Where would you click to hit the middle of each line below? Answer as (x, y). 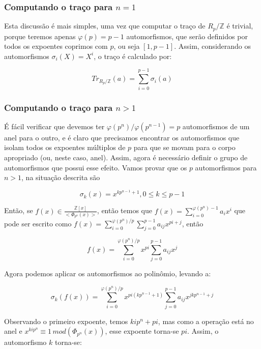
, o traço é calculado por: (133, 56)
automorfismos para (226, 167)
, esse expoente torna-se (142, 331)
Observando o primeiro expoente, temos (66, 321)
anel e (13, 331)
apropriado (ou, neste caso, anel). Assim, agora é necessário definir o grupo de (126, 157)
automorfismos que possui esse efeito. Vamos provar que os (96, 167)
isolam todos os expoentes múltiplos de (65, 147)
